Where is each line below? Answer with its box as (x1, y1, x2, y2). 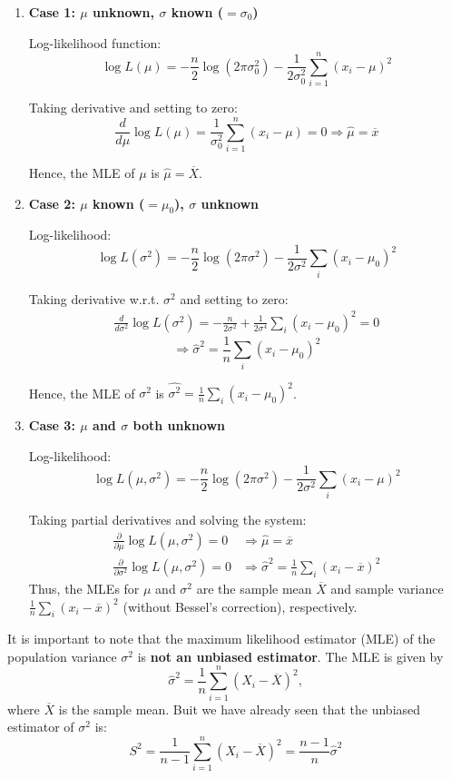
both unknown (132, 416, 226, 435)
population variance (7, 646, 117, 665)
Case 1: (28, 3, 75, 21)
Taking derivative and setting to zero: (28, 98, 238, 117)
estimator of (7, 717, 74, 736)
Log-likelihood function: (28, 33, 162, 52)
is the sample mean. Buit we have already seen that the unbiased (58, 699, 421, 718)
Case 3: (28, 416, 75, 435)
